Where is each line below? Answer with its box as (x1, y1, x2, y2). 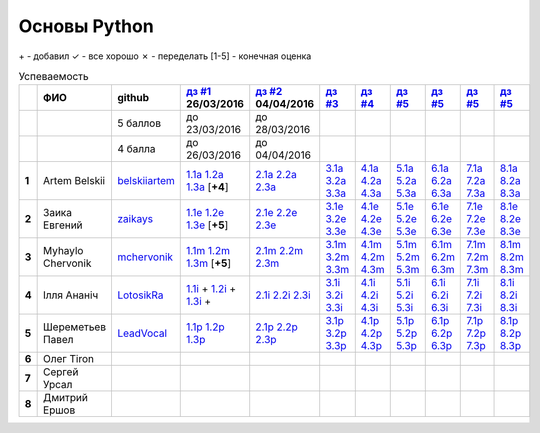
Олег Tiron (43, 352, 95, 366)
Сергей (43, 365, 79, 379)
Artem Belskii (43, 174, 105, 188)
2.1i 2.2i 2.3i (255, 288, 311, 302)
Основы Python (18, 15, 154, 37)
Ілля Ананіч (43, 288, 99, 302)
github (116, 91, 150, 105)
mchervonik (116, 250, 174, 264)
